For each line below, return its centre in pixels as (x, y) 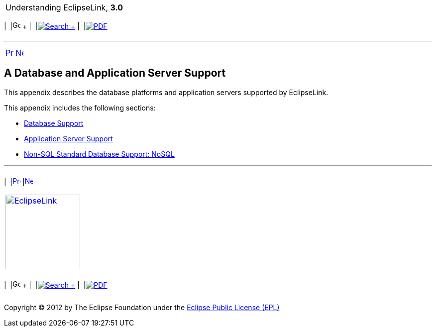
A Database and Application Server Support (115, 73)
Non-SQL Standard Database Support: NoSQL (99, 154)
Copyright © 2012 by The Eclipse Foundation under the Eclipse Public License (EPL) (142, 307)
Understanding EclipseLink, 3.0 (64, 7)
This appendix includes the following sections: (80, 108)
